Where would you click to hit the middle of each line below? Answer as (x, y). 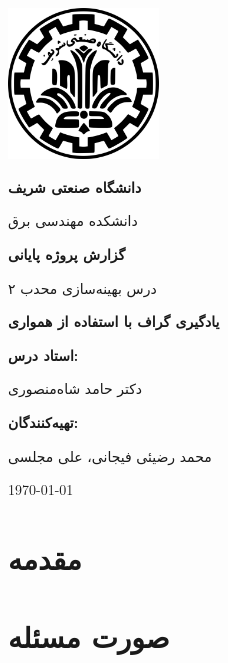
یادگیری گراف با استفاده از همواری (114, 321)
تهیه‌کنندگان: (43, 421)
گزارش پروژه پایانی (67, 253)
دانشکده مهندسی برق (73, 220)
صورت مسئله (89, 636)
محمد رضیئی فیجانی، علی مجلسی (110, 455)
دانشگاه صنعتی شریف (75, 186)
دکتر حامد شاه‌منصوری (75, 388)
